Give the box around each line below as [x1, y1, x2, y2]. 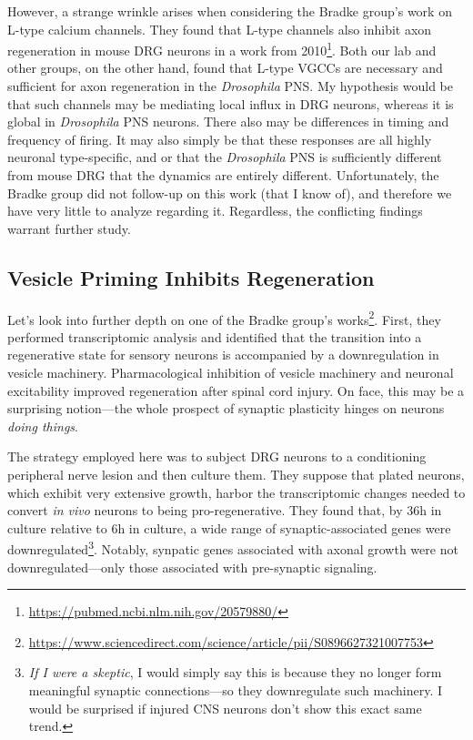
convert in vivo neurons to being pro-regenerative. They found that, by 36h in [7, 501, 442, 520]
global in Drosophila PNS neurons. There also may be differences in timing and [7, 112, 449, 131]
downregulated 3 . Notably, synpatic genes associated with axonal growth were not [7, 537, 458, 559]
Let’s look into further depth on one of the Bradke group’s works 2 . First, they [7, 307, 441, 329]
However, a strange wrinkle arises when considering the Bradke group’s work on [7, 2, 452, 20]
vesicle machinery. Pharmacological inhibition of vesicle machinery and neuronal [7, 363, 454, 382]
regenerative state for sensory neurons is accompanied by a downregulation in [7, 345, 439, 364]
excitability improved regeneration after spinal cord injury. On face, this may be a [7, 380, 465, 400]
